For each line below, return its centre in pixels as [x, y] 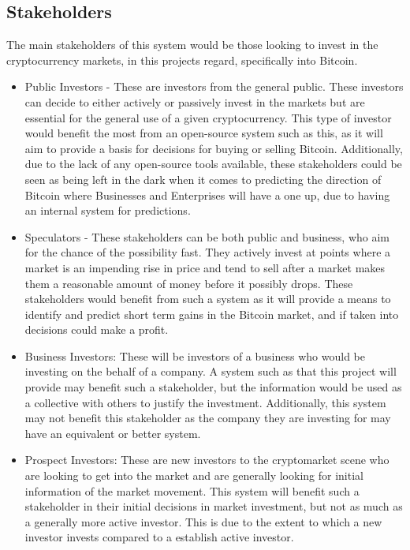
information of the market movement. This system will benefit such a [192, 490]
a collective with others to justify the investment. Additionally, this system [205, 402]
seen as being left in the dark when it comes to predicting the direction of [203, 179]
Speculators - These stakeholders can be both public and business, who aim [207, 236]
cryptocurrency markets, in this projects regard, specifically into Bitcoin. [182, 60]
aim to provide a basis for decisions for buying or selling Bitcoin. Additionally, [214, 148]
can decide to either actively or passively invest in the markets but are [195, 101]
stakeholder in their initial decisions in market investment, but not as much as [214, 506]
